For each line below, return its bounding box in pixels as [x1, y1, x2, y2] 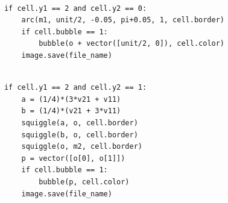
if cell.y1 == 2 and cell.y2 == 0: [4, 4, 147, 13]
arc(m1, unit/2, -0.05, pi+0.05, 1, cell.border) [21, 16, 225, 25]
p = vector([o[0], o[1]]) [21, 154, 125, 163]
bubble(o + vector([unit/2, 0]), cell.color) [39, 39, 225, 48]
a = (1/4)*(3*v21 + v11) [21, 95, 121, 104]
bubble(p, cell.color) [39, 177, 130, 186]
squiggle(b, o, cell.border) [21, 130, 138, 139]
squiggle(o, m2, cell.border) [21, 142, 142, 151]
